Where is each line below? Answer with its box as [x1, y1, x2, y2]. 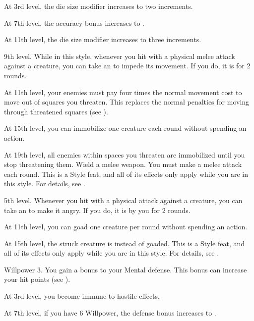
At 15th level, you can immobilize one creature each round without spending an [4, 123, 247, 133]
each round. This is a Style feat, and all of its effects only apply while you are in [4, 168, 248, 179]
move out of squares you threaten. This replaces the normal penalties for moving [4, 97, 250, 107]
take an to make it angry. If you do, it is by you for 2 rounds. [4, 205, 190, 215]
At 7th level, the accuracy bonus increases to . [4, 17, 144, 28]
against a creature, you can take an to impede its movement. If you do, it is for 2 [4, 60, 251, 71]
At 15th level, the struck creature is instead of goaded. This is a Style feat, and [4, 238, 245, 248]
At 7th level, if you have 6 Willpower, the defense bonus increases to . [4, 307, 216, 318]
